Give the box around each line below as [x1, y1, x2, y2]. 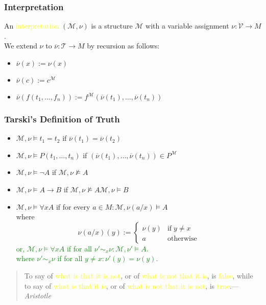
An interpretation [4, 20, 59, 31]
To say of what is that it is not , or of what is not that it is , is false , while [24, 270, 253, 281]
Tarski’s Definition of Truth [4, 112, 120, 125]
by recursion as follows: [87, 40, 160, 51]
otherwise [167, 235, 197, 242]
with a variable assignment [146, 20, 229, 31]
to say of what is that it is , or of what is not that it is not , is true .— [24, 280, 239, 291]
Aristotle [24, 290, 51, 301]
